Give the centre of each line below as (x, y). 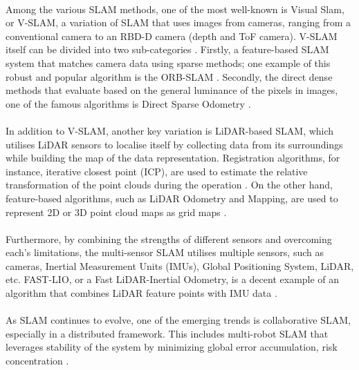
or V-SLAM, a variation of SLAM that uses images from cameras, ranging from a (178, 22)
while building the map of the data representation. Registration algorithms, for (173, 158)
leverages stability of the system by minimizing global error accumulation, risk (172, 347)
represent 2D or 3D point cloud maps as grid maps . (116, 212)
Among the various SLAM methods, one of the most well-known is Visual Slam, (175, 9)
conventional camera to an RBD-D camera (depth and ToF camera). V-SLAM (172, 36)
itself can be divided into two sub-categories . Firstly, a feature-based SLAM (167, 49)
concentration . (37, 361)
